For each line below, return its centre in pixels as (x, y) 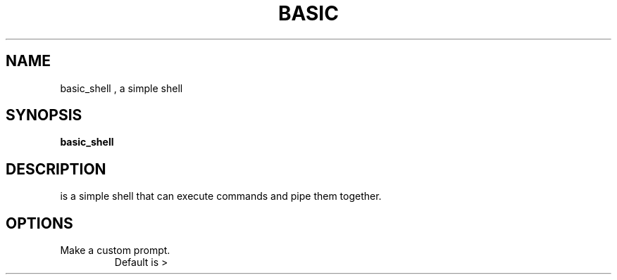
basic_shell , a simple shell (121, 88)
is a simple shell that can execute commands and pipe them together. (221, 196)
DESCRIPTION (56, 169)
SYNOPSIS (44, 115)
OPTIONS (39, 223)
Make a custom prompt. (115, 250)
